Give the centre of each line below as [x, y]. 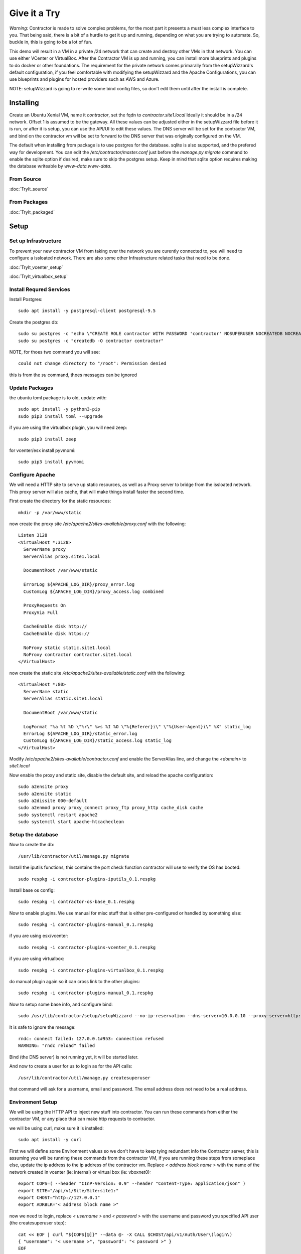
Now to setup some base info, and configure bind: [61, 1004]
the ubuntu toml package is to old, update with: [58, 398]
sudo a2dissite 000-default [53, 801]
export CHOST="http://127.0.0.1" [59, 1198]
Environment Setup [33, 1102]
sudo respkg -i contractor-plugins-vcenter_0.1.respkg [87, 947]
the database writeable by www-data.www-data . [60, 166]
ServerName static [46, 691]
